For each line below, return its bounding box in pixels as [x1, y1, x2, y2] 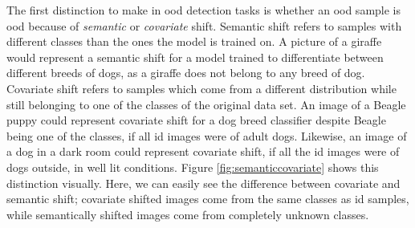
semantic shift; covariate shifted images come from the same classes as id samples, [6, 190, 409, 207]
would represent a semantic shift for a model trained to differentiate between [6, 48, 384, 65]
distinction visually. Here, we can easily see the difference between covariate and [6, 174, 401, 191]
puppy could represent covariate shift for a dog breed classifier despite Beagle [6, 112, 386, 128]
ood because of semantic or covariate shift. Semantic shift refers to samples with [6, 17, 402, 34]
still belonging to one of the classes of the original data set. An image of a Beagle [6, 96, 406, 112]
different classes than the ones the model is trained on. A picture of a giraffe [6, 33, 382, 50]
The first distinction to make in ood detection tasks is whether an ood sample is [6, 2, 401, 18]
